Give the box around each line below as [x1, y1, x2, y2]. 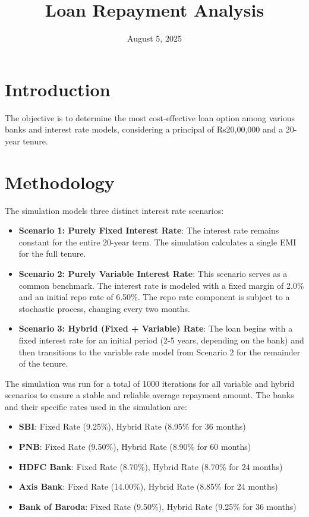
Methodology [5, 169, 115, 194]
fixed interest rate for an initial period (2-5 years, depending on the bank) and [18, 333, 304, 346]
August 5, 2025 [127, 32, 182, 45]
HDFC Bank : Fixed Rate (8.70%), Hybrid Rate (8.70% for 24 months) [18, 460, 283, 472]
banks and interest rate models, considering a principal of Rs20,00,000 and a [5, 123, 283, 135]
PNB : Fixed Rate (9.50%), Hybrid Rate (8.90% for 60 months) [18, 440, 251, 453]
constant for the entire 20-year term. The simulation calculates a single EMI [18, 235, 297, 248]
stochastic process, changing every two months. [18, 302, 190, 314]
